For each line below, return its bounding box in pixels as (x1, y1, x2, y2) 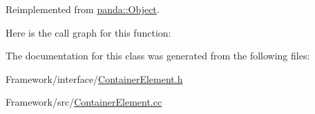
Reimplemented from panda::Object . (6, 2, 160, 16)
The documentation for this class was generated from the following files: (6, 48, 310, 63)
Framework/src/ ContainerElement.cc (6, 95, 162, 109)
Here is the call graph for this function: (6, 25, 171, 39)
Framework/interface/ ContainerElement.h (6, 71, 183, 86)
